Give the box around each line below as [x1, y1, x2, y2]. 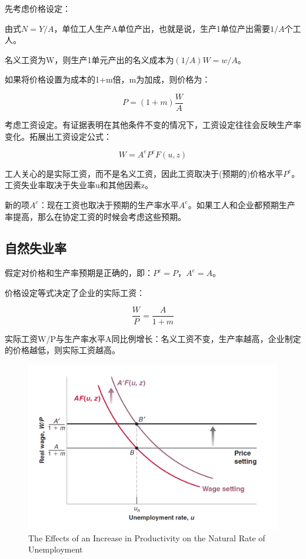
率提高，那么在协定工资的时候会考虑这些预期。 [5, 210, 186, 222]
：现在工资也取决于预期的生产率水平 [38, 198, 179, 211]
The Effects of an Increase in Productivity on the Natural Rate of [28, 531, 265, 544]
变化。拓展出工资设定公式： [5, 130, 112, 142]
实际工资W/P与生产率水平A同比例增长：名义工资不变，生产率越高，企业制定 [5, 332, 301, 344]
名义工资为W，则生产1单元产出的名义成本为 [5, 53, 174, 65]
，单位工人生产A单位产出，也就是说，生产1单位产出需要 [54, 22, 271, 34]
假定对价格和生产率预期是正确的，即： [5, 267, 153, 279]
